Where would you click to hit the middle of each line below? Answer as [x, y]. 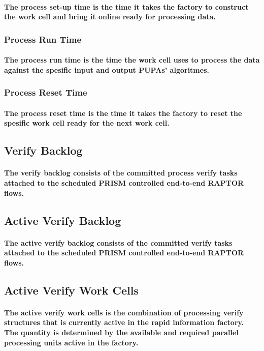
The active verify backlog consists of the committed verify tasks [118, 242]
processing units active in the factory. [71, 342]
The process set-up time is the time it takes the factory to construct [126, 6]
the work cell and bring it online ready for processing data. [110, 17]
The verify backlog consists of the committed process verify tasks [121, 173]
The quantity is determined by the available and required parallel [121, 332]
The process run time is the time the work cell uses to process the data [132, 60]
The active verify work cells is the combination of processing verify [124, 312]
